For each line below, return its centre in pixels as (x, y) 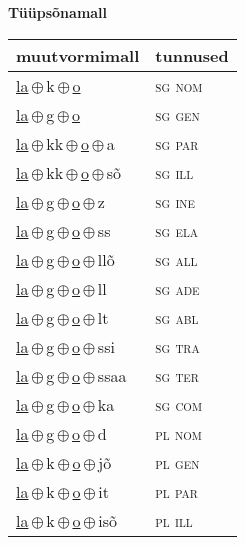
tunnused (192, 55)
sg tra (177, 346)
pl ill (174, 520)
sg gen (177, 114)
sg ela (177, 230)
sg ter (177, 375)
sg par (177, 143)
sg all (176, 259)
